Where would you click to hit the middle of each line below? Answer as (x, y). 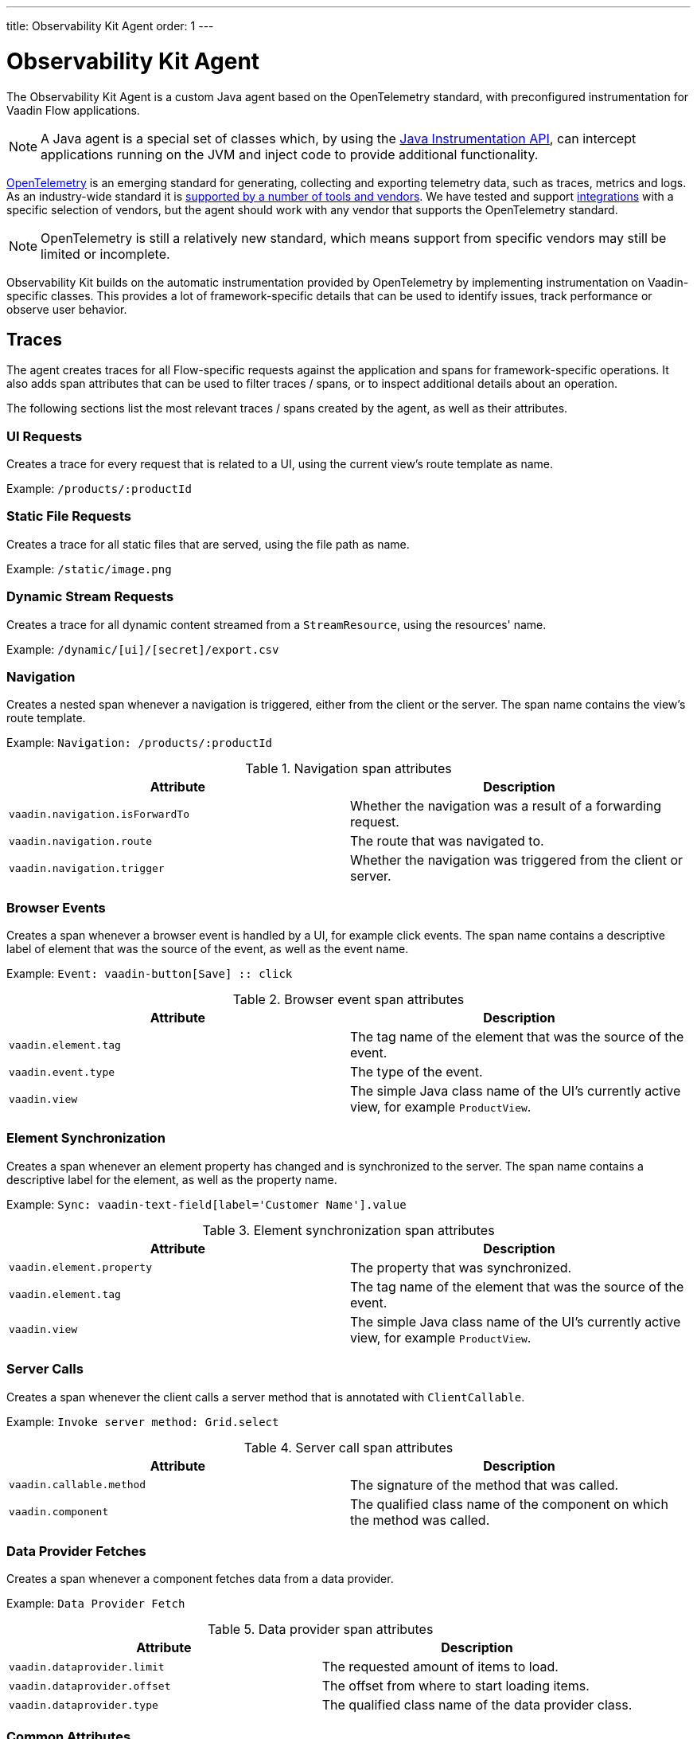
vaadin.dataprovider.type (84, 1705)
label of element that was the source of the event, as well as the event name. (208, 949)
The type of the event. (417, 1072)
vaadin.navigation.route (81, 841)
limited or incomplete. (105, 254)
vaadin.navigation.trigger (87, 868)
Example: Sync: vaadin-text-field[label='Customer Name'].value (206, 1204)
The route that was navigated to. (447, 841)
